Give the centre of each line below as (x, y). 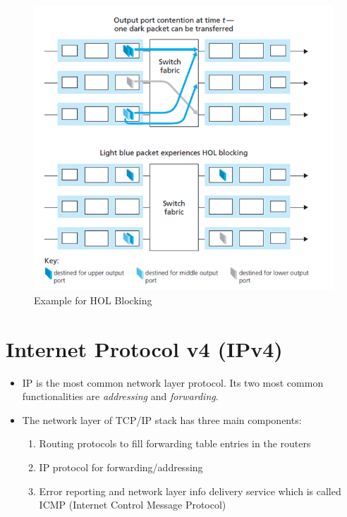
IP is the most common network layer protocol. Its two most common (173, 382)
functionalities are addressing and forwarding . (120, 396)
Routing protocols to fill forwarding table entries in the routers (175, 443)
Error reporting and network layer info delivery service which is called (190, 491)
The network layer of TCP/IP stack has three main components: (162, 419)
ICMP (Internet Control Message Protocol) (133, 505)
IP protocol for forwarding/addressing (121, 467)
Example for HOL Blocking (93, 300)
